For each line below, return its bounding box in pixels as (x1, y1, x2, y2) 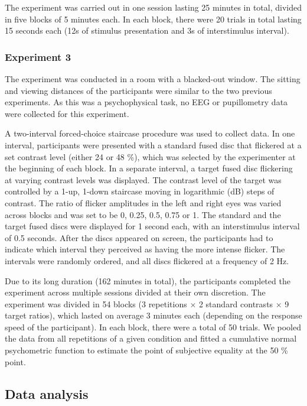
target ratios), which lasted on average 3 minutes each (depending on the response (5, 309, 302, 321)
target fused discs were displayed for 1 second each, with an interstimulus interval (5, 220, 300, 232)
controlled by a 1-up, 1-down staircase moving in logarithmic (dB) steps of (5, 185, 275, 197)
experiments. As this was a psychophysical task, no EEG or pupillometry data (5, 96, 288, 108)
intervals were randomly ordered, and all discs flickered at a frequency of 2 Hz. (5, 254, 289, 267)
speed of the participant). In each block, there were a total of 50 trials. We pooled (5, 320, 301, 333)
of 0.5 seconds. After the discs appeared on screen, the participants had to (5, 231, 273, 243)
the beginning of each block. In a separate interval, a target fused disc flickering (5, 162, 293, 174)
